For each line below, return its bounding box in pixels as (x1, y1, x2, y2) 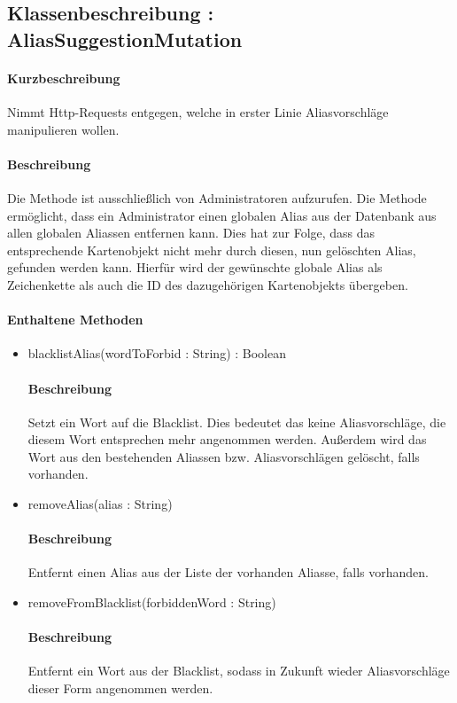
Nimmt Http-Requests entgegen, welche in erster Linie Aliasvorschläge (7, 102, 389, 121)
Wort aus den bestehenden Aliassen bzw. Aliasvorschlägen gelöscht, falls (27, 447, 420, 465)
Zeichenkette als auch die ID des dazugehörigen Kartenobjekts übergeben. (7, 275, 408, 293)
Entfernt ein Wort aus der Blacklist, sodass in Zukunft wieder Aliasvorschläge (27, 661, 450, 680)
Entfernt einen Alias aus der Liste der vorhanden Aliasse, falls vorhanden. (27, 563, 429, 582)
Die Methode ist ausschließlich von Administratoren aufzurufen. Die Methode (7, 188, 427, 207)
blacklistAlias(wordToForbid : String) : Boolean (27, 344, 287, 363)
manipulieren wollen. (7, 120, 120, 138)
